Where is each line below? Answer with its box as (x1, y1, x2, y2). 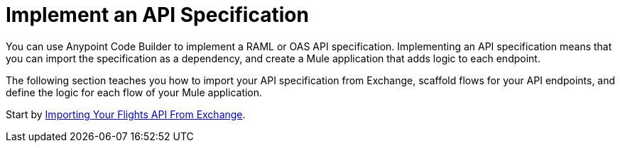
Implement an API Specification (6, 3, 309, 27)
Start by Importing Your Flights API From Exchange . (6, 108, 246, 120)
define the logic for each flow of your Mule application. (6, 86, 263, 98)
